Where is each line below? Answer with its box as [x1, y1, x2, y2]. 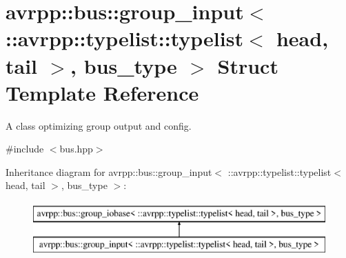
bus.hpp [59, 141, 93, 156]
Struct [217, 51, 278, 79]
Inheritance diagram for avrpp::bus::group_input [6, 164, 212, 179]
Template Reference [6, 78, 199, 106]
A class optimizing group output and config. [6, 118, 192, 132]
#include [6, 141, 44, 156]
